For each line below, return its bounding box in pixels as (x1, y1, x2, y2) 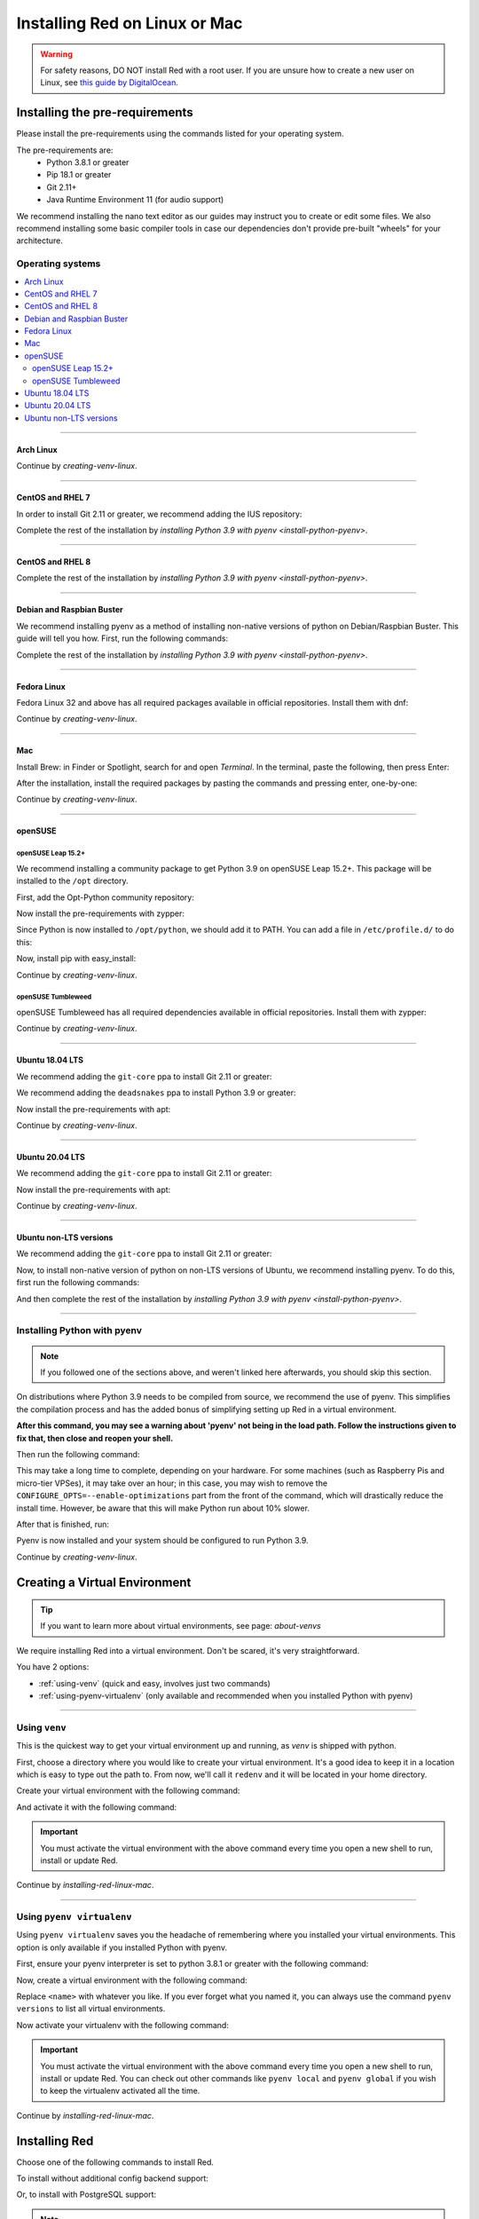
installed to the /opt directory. (16, 875, 129, 887)
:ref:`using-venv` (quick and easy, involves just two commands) (38, 1678, 271, 1688)
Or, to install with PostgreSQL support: (16, 2189, 157, 2200)
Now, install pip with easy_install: (16, 953, 137, 964)
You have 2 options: (16, 1662, 90, 1672)
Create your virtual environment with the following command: (16, 1785, 240, 1797)
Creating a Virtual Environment (16, 1575, 192, 1590)
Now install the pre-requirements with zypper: (16, 908, 185, 919)
